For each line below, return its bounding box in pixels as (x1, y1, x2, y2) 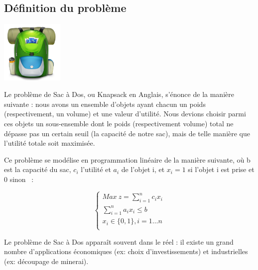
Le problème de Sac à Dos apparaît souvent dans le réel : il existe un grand (4, 236, 234, 247)
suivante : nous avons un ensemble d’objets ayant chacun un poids (4, 98, 206, 109)
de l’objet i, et (121, 164, 165, 175)
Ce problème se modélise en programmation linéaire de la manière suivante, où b (4, 154, 251, 165)
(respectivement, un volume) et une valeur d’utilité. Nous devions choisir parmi (4, 108, 246, 119)
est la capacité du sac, (4, 164, 71, 175)
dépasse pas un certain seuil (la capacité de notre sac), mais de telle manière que (4, 128, 251, 138)
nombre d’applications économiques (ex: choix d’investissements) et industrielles (4, 246, 248, 257)
